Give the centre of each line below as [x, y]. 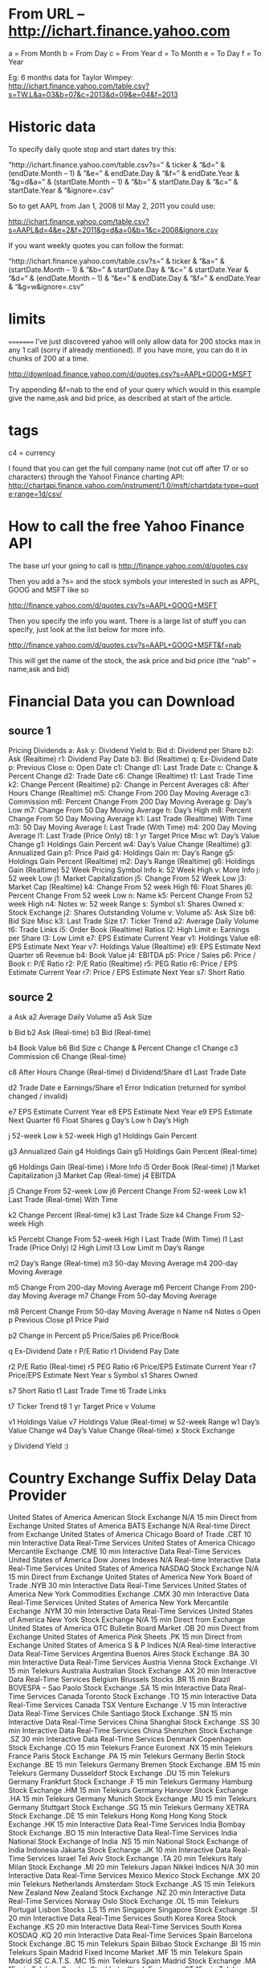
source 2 [31, 998]
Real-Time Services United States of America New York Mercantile [118, 1603]
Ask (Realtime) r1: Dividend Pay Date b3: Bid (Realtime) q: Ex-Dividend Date [133, 759]
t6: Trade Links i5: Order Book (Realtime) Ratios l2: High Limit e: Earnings [129, 929]
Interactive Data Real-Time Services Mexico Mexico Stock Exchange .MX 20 [134, 1876]
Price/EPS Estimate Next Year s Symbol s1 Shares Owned [103, 1375]
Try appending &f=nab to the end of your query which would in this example [134, 389]
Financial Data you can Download [122, 701]
